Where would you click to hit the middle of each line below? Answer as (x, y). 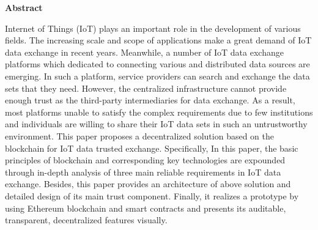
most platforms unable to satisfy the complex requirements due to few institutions (159, 112)
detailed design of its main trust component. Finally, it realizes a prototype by (152, 195)
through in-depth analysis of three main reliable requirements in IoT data (143, 172)
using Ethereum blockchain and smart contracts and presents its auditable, (146, 208)
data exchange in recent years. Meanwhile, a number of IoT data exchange (144, 52)
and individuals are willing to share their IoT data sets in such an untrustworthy (156, 124)
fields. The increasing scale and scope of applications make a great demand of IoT (158, 40)
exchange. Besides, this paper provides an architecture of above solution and (148, 184)
